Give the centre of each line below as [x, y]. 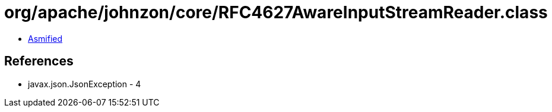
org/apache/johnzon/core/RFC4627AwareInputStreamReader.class [276, 12]
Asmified [45, 38]
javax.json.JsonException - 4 [85, 84]
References [39, 61]
